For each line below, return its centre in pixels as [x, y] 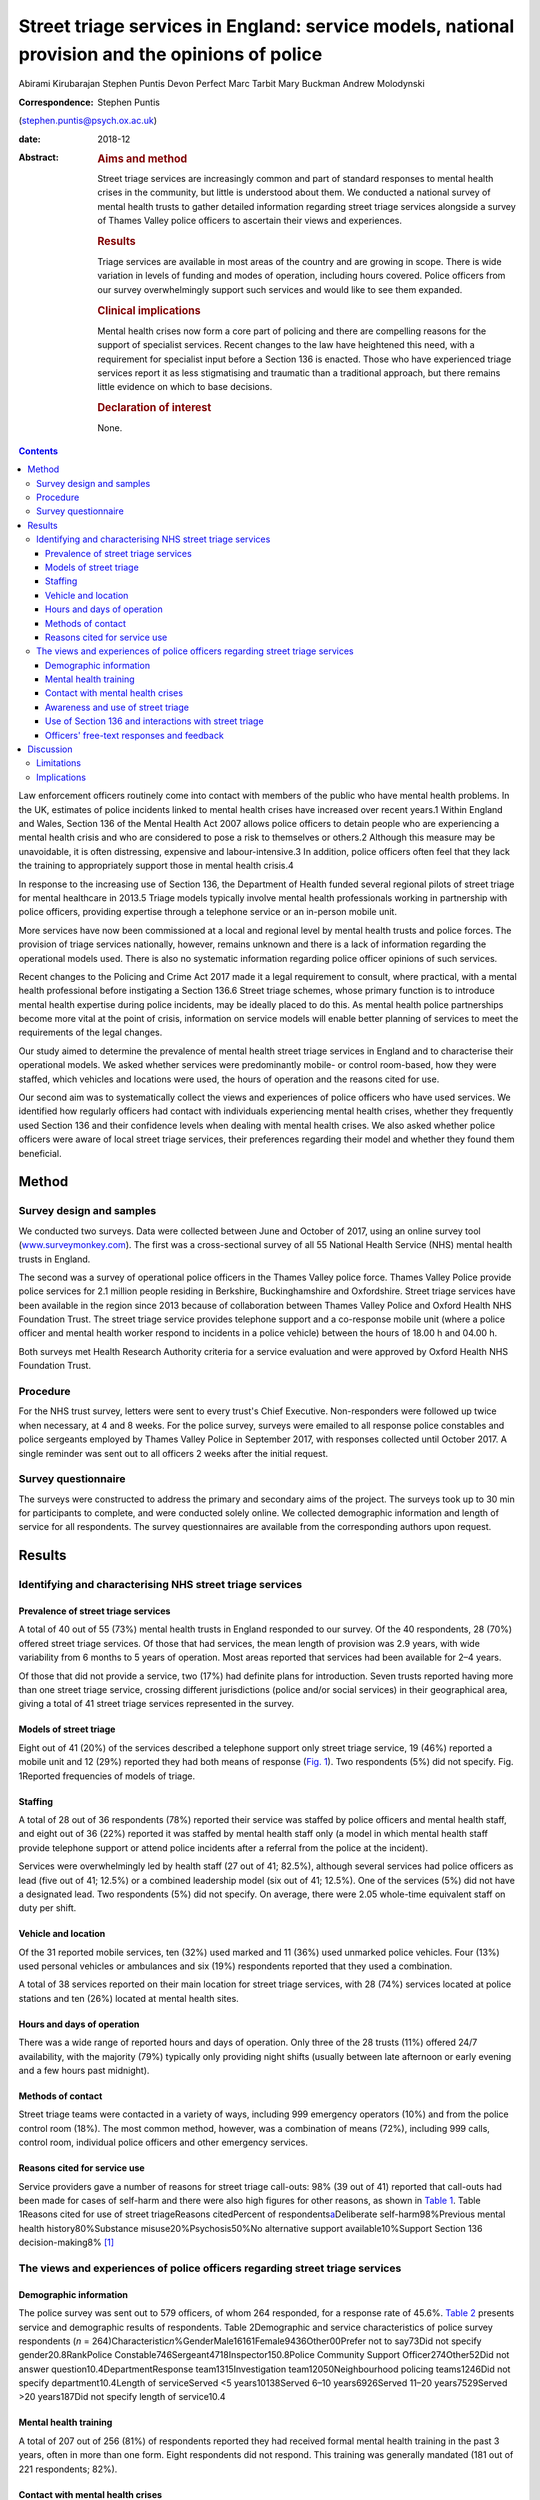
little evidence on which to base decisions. [185, 387]
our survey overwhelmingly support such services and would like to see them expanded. [280, 289]
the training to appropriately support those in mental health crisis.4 [156, 866]
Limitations [59, 763]
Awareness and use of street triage [117, 707]
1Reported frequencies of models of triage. [106, 1776]
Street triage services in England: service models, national [266, 26]
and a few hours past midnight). [84, 2071]
